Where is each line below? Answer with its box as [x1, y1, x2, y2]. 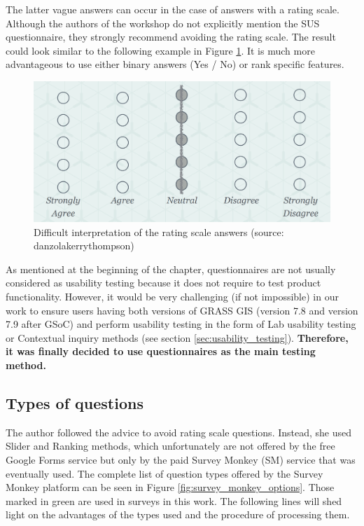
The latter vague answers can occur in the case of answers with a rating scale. [6, 2, 339, 16]
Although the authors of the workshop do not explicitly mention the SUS [6, 15, 320, 30]
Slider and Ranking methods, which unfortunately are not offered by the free [6, 438, 335, 453]
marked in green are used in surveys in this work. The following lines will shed [6, 493, 342, 508]
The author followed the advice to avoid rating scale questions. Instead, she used [6, 424, 352, 439]
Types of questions [6, 392, 143, 413]
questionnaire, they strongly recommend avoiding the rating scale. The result [6, 29, 336, 44]
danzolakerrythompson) [34, 238, 134, 253]
